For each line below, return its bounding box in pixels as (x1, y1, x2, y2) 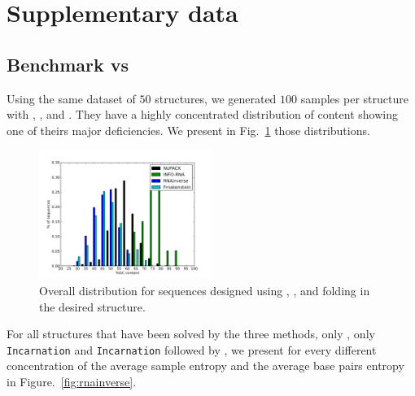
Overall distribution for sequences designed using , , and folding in (39, 281, 370, 298)
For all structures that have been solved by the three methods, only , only (7, 325, 375, 342)
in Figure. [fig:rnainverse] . (7, 372, 137, 389)
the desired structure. (39, 298, 146, 315)
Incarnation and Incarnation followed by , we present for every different (7, 341, 377, 358)
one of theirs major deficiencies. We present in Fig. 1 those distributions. (7, 121, 370, 138)
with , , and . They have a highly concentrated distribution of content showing (7, 106, 398, 123)
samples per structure (300, 89, 408, 107)
